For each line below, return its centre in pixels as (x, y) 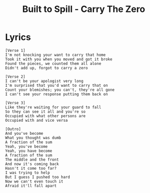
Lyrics (18, 37)
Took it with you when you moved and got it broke (59, 59)
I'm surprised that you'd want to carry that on (57, 85)
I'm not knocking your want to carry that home (56, 55)
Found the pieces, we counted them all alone (53, 63)
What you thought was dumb (33, 138)
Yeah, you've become (27, 146)
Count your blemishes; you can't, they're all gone (60, 90)
